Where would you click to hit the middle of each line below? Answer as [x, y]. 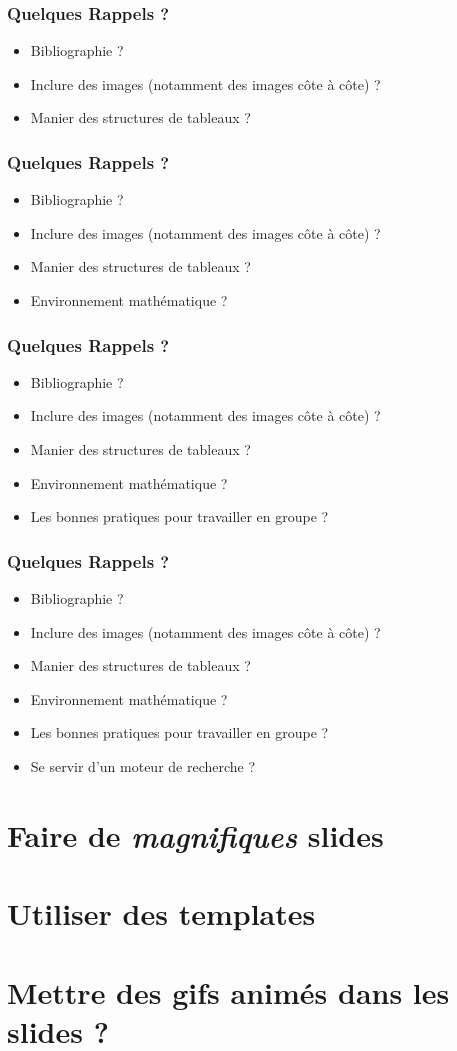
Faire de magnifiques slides [195, 835]
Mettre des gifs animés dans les [228, 991]
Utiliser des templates [161, 913]
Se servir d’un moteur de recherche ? [143, 765]
